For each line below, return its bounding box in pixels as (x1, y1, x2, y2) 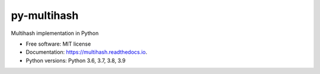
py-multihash (11, 9, 79, 22)
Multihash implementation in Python (11, 30, 99, 37)
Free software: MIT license (25, 40, 91, 47)
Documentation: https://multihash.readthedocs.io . (25, 49, 148, 56)
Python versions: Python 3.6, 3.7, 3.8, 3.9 (25, 57, 126, 64)
